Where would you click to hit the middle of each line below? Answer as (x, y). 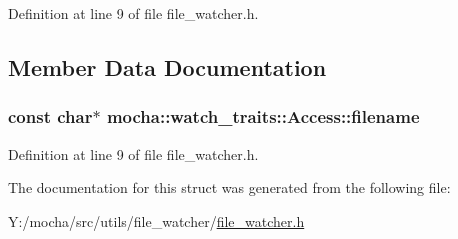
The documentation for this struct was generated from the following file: (229, 187)
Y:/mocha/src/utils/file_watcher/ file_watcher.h (156, 220)
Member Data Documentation (167, 66)
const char (50, 116)
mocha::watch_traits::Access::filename (263, 116)
